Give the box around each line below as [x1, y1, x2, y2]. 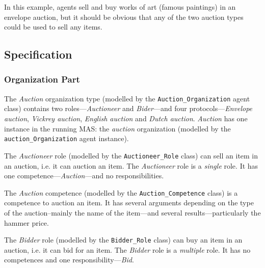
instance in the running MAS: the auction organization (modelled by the [4, 123, 231, 133]
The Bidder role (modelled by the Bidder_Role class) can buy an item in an [4, 234, 243, 245]
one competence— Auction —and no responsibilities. [4, 170, 164, 181]
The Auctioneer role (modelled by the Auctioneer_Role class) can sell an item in [4, 150, 258, 160]
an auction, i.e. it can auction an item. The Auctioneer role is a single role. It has [4, 160, 258, 171]
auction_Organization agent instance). [4, 133, 129, 144]
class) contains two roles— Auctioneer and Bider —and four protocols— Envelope [4, 103, 253, 114]
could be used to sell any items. [4, 21, 102, 32]
